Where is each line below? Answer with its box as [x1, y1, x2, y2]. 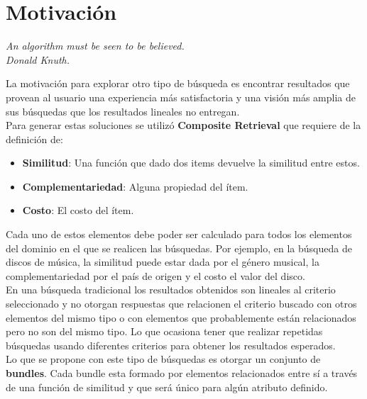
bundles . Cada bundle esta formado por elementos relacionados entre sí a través [6, 366, 358, 380]
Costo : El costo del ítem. [22, 203, 134, 218]
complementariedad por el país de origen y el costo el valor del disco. [6, 268, 305, 283]
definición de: [6, 131, 63, 146]
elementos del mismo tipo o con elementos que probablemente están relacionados [6, 310, 356, 325]
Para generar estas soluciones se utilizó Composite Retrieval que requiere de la [6, 118, 361, 133]
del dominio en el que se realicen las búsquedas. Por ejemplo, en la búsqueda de [6, 240, 352, 255]
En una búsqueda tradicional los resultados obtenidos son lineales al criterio [6, 282, 336, 297]
